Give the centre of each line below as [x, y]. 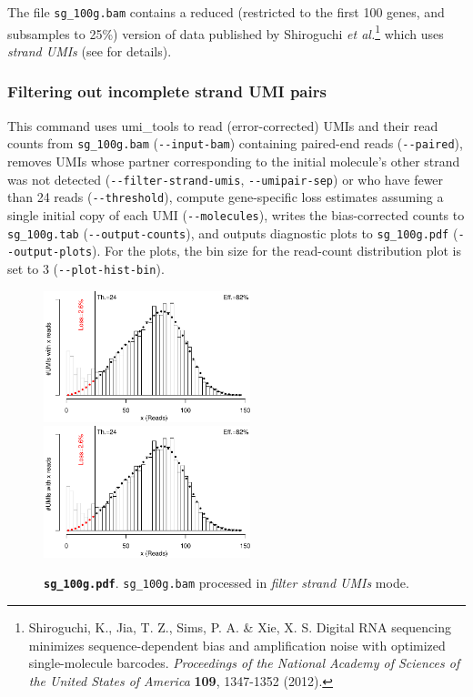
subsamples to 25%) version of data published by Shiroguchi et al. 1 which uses [226, 32]
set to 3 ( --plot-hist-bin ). [86, 268]
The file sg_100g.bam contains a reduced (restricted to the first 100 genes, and [226, 12]
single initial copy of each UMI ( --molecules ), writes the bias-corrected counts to [236, 214]
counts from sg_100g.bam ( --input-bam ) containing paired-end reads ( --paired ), [235, 143]
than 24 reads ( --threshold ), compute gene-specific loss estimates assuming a [226, 197]
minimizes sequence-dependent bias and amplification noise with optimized [237, 645]
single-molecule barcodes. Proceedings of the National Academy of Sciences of [244, 663]
